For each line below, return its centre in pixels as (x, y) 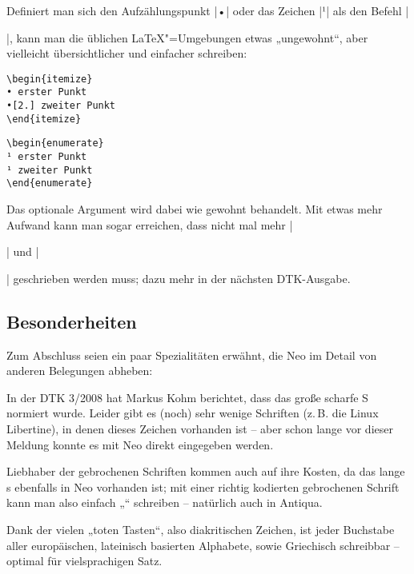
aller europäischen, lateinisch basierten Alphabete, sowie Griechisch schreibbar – (203, 545)
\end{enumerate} (50, 183)
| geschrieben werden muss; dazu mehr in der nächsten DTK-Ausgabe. (179, 278)
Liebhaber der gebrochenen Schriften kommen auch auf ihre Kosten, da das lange (206, 471)
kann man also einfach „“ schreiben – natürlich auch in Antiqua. (165, 502)
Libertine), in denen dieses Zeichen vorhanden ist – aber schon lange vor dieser (200, 428)
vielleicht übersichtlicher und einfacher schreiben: (127, 53)
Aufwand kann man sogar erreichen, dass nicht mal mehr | (150, 224)
